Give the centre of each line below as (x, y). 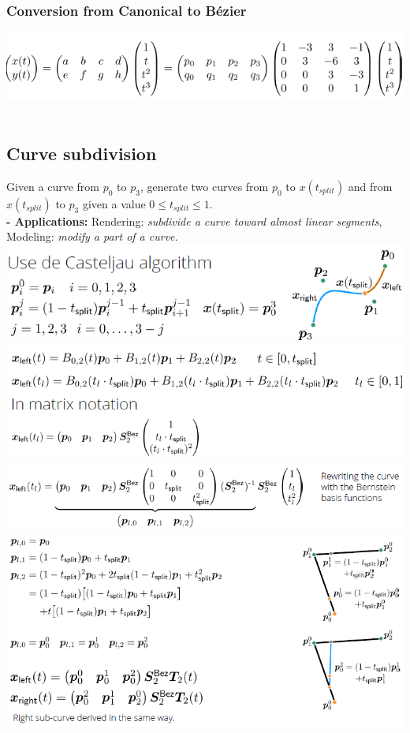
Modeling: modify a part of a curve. (92, 236)
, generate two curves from (204, 186)
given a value (114, 203)
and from (370, 186)
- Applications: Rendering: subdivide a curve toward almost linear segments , (194, 221)
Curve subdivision (82, 153)
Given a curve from (53, 186)
